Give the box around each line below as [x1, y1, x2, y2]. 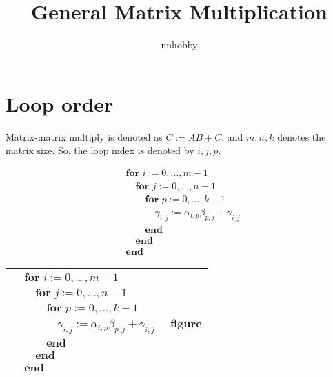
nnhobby [161, 37, 198, 52]
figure [170, 314, 202, 331]
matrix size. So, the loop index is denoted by [6, 143, 194, 157]
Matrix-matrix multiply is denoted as [6, 129, 163, 144]
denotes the [277, 129, 326, 144]
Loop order [6, 89, 114, 117]
